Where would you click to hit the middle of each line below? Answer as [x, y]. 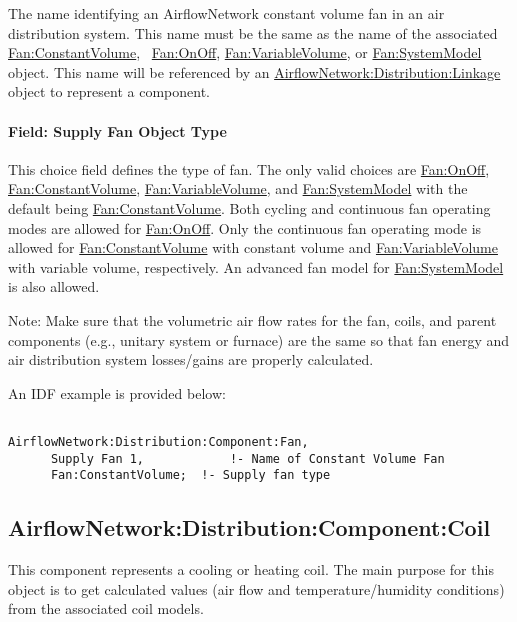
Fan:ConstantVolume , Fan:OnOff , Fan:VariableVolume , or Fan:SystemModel [245, 52]
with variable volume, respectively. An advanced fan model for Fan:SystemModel [256, 266]
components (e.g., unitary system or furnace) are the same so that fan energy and [259, 339]
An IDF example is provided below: [117, 392]
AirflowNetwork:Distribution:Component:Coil [249, 527]
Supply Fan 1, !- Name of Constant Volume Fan [247, 458]
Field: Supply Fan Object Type [117, 130]
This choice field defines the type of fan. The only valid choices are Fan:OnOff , [249, 168]
